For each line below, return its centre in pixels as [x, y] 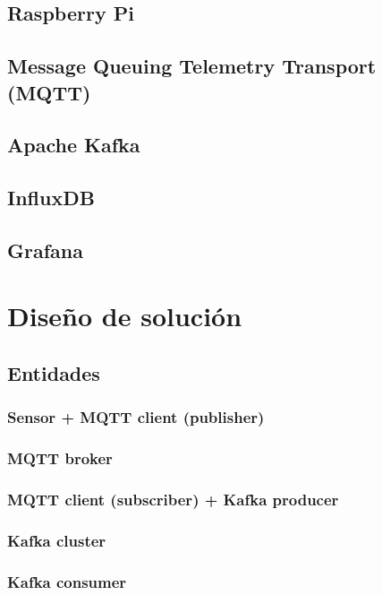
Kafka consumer [67, 581]
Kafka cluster [57, 540]
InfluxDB [51, 198]
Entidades [54, 373]
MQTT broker [60, 458]
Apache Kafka [74, 145]
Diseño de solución [125, 316]
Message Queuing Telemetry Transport [192, 66]
